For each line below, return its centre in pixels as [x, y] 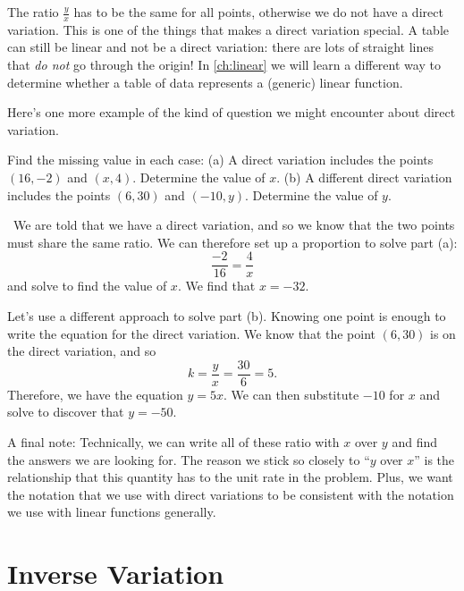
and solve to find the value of [87, 286]
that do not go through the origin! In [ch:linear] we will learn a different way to [224, 65]
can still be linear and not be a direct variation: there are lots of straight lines [220, 47]
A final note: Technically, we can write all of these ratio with [173, 442]
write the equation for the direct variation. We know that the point [192, 333]
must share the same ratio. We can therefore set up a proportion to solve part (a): [232, 242]
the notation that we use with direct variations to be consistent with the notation [231, 494]
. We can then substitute [291, 394]
